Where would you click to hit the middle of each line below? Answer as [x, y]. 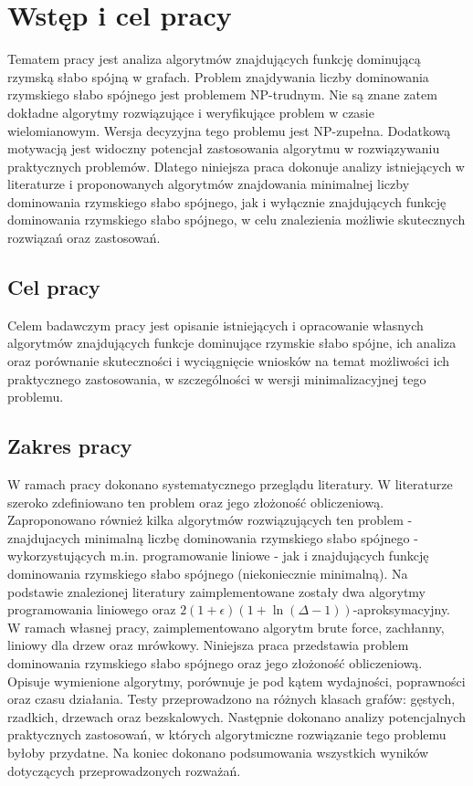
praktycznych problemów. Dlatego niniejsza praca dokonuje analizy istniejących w [236, 166]
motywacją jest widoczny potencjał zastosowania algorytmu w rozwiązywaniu [224, 148]
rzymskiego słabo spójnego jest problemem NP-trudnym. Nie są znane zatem [222, 94]
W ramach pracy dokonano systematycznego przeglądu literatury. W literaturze [230, 484]
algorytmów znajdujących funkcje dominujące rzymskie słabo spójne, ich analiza [232, 343]
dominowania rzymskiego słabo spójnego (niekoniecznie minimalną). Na [208, 573]
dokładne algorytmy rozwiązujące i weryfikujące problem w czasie [191, 112]
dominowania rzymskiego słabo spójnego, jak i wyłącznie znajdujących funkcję [227, 201]
